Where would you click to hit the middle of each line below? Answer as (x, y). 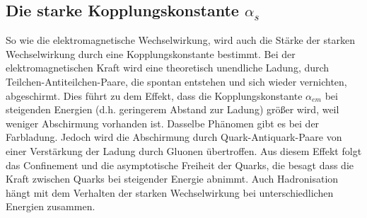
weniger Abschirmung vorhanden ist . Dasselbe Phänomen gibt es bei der (163, 123)
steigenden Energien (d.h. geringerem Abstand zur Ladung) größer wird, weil (173, 109)
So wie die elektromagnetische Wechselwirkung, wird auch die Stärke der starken (180, 40)
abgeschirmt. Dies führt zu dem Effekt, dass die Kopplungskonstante (154, 95)
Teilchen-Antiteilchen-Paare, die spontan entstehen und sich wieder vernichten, (176, 81)
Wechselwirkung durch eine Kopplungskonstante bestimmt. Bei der (151, 53)
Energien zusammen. (51, 206)
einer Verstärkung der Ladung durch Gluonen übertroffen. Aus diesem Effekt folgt (184, 150)
